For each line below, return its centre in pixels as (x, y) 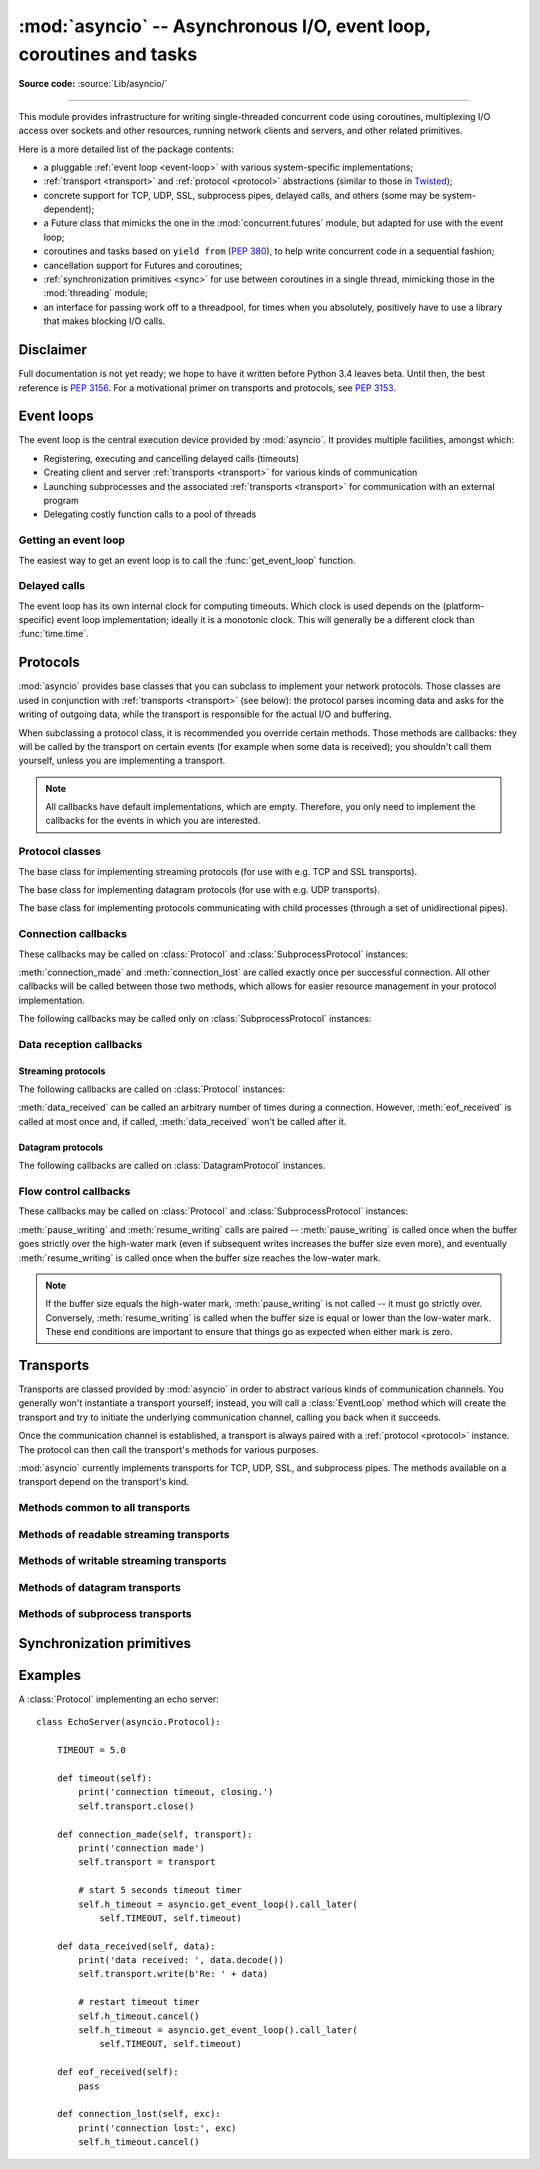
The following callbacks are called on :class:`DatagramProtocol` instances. (172, 1166)
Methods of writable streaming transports (122, 1561)
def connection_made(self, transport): (154, 1834)
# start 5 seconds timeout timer (160, 1890)
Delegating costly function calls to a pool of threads (150, 514)
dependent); (69, 209)
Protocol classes (60, 852)
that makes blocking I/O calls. (104, 321)
